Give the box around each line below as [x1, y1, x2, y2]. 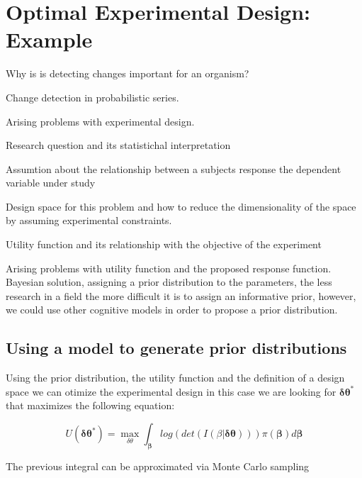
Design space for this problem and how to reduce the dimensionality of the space [6, 199, 356, 213]
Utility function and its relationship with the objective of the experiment [6, 237, 322, 252]
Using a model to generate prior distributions [6, 337, 347, 359]
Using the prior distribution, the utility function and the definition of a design [6, 370, 345, 385]
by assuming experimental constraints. [6, 213, 172, 228]
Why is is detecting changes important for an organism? [6, 66, 249, 81]
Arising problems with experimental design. [6, 113, 195, 128]
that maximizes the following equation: [6, 398, 175, 413]
